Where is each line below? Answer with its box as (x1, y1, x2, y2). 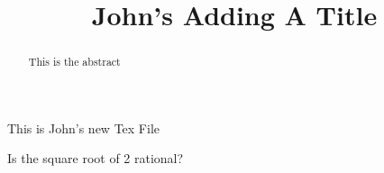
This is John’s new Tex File (7, 118, 160, 137)
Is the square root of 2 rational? (7, 149, 184, 168)
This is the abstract (28, 54, 121, 69)
